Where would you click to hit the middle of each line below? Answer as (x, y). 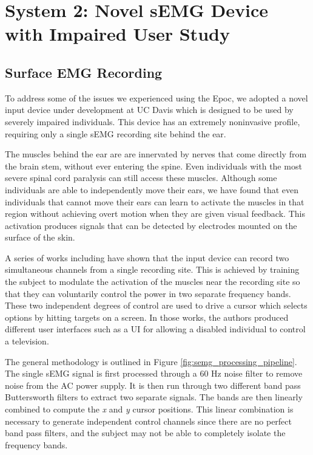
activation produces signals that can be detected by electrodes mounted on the (151, 225)
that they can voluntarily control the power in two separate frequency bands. (148, 293)
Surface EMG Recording (84, 72)
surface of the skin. (40, 237)
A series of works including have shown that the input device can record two (147, 257)
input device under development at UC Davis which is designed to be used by (149, 110)
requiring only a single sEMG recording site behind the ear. (116, 133)
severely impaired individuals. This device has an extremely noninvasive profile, (153, 121)
